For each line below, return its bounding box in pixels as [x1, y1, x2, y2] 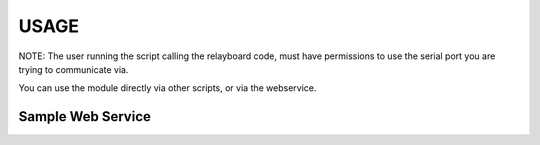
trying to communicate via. [18, 63, 129, 75]
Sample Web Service [18, 108, 152, 125]
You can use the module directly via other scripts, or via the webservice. [18, 82, 317, 94]
